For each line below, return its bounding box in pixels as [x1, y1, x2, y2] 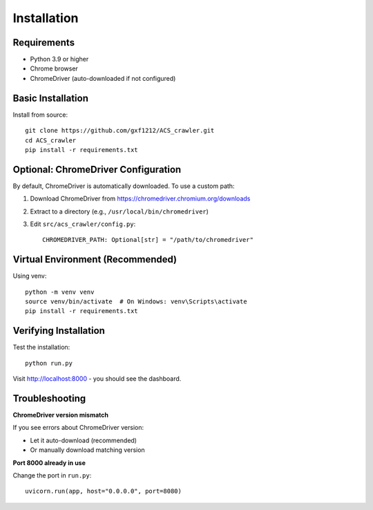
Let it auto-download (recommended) [30, 436, 137, 444]
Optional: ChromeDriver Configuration [12, 163, 182, 176]
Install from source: [12, 111, 68, 119]
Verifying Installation [12, 325, 105, 337]
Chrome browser [30, 64, 79, 73]
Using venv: [12, 272, 47, 280]
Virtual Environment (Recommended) [12, 254, 178, 265]
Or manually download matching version [30, 446, 145, 454]
